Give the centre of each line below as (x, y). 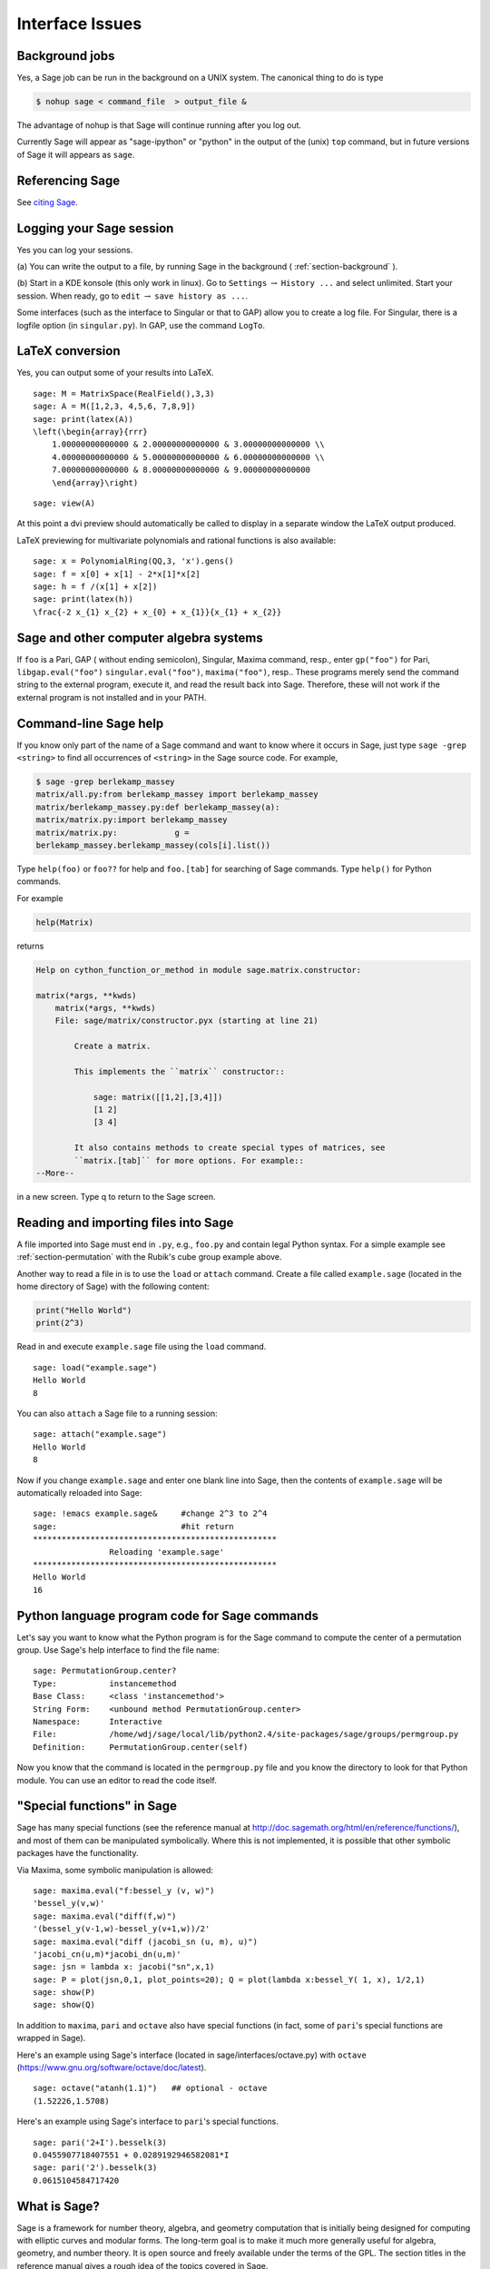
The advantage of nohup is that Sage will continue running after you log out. (159, 125)
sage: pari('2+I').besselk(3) (100, 2142)
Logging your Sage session (95, 228)
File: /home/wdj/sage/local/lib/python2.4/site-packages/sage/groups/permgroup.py (246, 1734)
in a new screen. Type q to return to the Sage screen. (117, 1197)
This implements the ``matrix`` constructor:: (179, 1071)
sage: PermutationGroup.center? (105, 1671)
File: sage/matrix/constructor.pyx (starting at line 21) (186, 1021)
